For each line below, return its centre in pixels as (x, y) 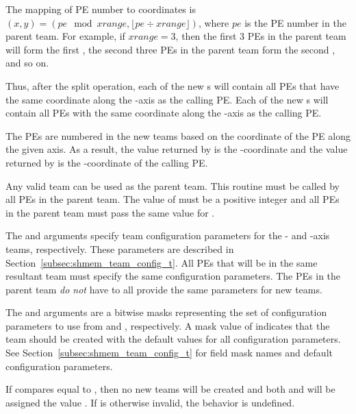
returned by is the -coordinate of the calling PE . (107, 162)
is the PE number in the (295, 22)
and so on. (27, 63)
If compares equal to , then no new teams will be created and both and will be (170, 389)
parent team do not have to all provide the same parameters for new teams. (164, 289)
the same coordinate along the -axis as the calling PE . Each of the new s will (167, 99)
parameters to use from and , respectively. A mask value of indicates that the (168, 325)
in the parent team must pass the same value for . (110, 212)
